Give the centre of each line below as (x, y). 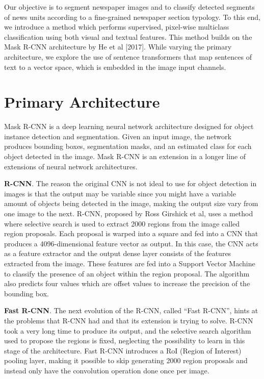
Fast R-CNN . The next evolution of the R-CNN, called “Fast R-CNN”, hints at (131, 310)
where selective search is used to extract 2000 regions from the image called (122, 223)
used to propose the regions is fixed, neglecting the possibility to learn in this (125, 340)
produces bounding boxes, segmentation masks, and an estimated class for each (128, 146)
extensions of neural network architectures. (71, 166)
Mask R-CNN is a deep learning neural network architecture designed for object (129, 126)
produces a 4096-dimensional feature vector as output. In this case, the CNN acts (131, 243)
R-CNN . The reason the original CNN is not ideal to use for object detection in (130, 183)
